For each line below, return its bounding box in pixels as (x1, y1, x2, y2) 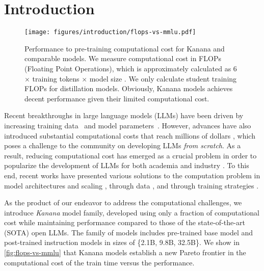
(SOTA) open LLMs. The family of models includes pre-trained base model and (4, 227, 253, 237)
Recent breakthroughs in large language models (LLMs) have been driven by (4, 110, 244, 121)
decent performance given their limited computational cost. (24, 93, 209, 103)
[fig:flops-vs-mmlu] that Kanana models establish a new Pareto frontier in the (4, 247, 246, 258)
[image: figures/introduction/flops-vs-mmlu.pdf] (24, 29, 196, 36)
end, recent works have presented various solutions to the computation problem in (4, 170, 260, 180)
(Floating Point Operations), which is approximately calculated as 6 (24, 63, 237, 73)
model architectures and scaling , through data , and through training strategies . (4, 180, 259, 191)
